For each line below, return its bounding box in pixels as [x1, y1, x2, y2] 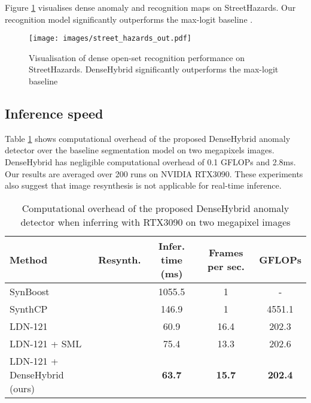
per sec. [207, 259, 245, 274]
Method [10, 252, 48, 266]
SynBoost [10, 284, 50, 298]
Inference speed [5, 104, 103, 123]
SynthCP [10, 301, 48, 316]
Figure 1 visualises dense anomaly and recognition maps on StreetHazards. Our [5, 1, 296, 13]
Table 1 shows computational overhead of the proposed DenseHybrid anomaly [5, 132, 291, 144]
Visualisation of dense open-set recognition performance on [29, 51, 245, 63]
